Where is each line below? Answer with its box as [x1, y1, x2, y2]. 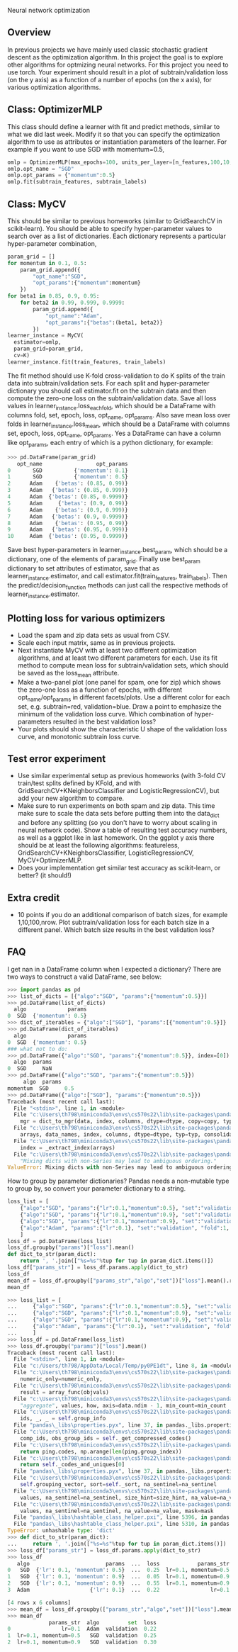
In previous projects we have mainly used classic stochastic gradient [7, 45, 208, 54]
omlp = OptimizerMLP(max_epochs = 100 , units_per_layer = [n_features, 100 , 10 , [7, 159, 233, 166]
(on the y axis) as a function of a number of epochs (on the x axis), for [7, 75, 212, 84]
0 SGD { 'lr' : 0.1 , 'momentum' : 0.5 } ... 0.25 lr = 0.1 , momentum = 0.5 [7, 1566, 230, 1574]
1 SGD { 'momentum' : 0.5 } [7, 473, 129, 481]
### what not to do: [7, 1045, 69, 1052]
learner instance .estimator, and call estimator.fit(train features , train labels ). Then [7, 571, 227, 582]
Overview [7, 26, 52, 38]
